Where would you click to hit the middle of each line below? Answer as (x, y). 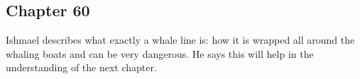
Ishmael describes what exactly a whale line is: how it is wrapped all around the (180, 40)
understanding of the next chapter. (81, 67)
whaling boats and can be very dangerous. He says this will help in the (160, 53)
